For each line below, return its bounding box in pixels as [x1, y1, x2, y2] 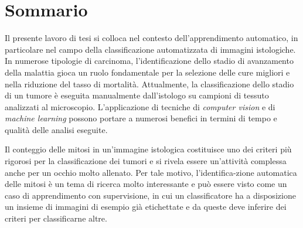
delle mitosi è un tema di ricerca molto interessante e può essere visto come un [5, 178, 287, 190]
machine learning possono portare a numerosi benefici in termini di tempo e [5, 112, 277, 124]
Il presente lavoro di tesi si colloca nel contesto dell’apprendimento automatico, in [5, 32, 298, 44]
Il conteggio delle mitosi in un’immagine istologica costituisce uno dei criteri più [5, 143, 292, 155]
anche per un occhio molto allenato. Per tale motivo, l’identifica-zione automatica [5, 166, 297, 178]
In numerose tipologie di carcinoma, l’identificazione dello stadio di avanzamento [5, 55, 294, 67]
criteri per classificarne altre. [5, 212, 107, 224]
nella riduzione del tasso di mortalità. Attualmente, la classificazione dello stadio [5, 77, 294, 90]
